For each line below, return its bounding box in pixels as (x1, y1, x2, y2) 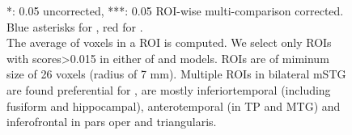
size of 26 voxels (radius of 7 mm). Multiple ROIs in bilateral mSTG (6, 65, 346, 82)
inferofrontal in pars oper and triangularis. (6, 113, 217, 130)
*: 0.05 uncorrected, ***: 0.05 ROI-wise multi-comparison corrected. (6, 2, 344, 19)
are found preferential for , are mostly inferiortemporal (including (6, 81, 331, 98)
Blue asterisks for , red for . (6, 18, 143, 35)
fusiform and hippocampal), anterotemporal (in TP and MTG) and (6, 97, 341, 114)
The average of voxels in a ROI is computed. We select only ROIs (6, 34, 332, 51)
